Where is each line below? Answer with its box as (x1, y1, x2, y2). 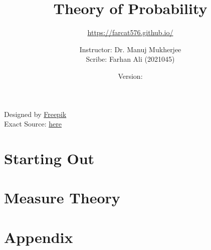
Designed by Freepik (4, 108, 67, 119)
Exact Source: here (4, 118, 62, 129)
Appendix (4, 226, 73, 247)
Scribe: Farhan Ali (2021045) (86, 54, 175, 64)
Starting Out (4, 148, 95, 168)
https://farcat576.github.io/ (87, 27, 173, 38)
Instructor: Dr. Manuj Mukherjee (79, 44, 181, 54)
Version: (118, 70, 143, 81)
